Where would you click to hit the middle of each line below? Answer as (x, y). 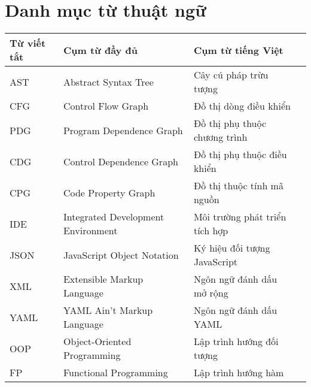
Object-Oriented (97, 341)
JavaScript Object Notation (121, 255)
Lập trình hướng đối (236, 341)
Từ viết (28, 43)
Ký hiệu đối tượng (232, 248)
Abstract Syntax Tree (108, 81)
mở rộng (211, 293)
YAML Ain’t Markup (108, 310)
